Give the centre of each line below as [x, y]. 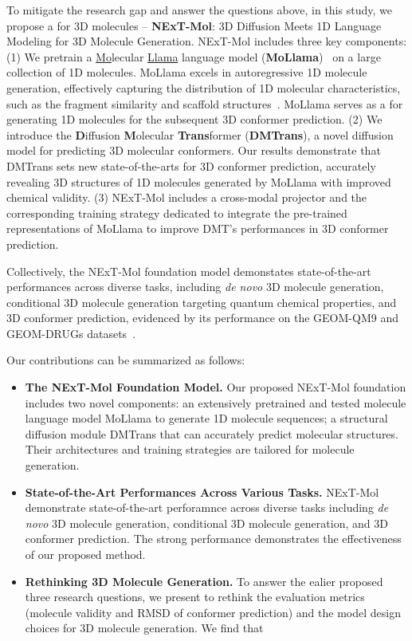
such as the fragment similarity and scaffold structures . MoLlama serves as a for [205, 103]
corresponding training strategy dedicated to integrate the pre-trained [177, 212]
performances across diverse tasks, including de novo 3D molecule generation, [195, 287]
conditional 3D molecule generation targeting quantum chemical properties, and [202, 302]
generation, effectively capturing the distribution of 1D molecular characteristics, [204, 87]
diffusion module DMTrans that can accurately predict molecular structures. [212, 433]
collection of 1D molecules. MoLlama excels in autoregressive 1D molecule [187, 72]
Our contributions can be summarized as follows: [126, 360]
